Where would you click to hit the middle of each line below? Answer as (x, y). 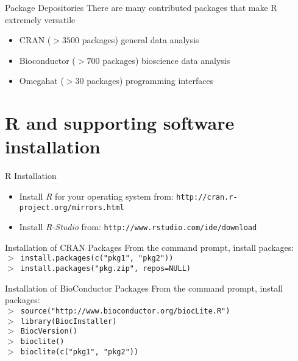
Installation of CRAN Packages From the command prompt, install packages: (150, 247)
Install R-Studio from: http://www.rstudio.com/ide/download (138, 227)
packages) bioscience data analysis (166, 60)
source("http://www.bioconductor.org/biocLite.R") (125, 311)
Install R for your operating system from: (96, 196)
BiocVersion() (49, 331)
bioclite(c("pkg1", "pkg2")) (80, 352)
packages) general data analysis (140, 40)
